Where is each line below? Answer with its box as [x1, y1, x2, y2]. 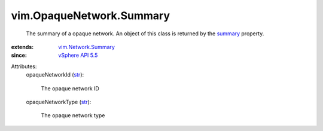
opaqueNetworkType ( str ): [26, 98, 92, 105]
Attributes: [11, 63, 37, 70]
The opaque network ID [41, 84, 100, 92]
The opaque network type [41, 112, 105, 119]
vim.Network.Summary [58, 43, 115, 50]
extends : [11, 43, 34, 50]
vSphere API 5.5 [58, 51, 98, 59]
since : [11, 51, 27, 59]
